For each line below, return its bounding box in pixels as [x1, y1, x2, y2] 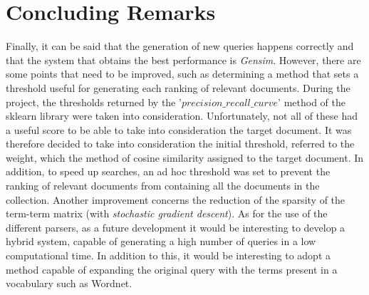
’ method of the [278, 94, 346, 109]
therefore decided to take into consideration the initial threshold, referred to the [6, 136, 355, 151]
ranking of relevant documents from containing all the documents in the [6, 178, 320, 193]
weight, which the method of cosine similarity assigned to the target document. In [6, 150, 364, 165]
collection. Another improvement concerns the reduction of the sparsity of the [6, 192, 345, 207]
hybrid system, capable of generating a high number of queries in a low [6, 234, 316, 249]
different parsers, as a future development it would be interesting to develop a [6, 219, 345, 234]
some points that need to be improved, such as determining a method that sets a [6, 66, 359, 81]
